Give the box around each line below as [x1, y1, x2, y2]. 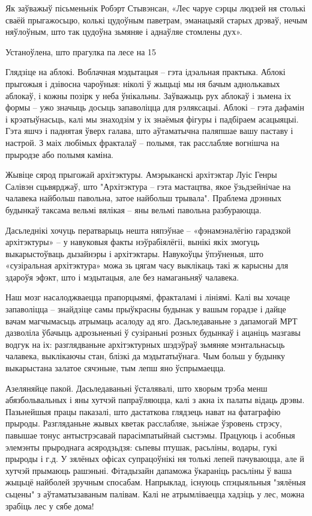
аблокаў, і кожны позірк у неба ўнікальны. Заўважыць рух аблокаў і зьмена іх [5, 89, 291, 102]
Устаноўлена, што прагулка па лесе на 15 [5, 45, 157, 58]
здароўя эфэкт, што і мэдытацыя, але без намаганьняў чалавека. [5, 270, 239, 283]
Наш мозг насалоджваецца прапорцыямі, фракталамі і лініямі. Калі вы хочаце [5, 291, 290, 303]
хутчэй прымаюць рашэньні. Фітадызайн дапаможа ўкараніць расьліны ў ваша [5, 464, 292, 476]
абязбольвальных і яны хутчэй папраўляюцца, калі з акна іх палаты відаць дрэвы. [5, 393, 305, 406]
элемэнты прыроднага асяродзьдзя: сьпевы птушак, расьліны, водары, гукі [5, 440, 277, 453]
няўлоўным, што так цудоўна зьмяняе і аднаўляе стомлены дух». [5, 25, 242, 38]
